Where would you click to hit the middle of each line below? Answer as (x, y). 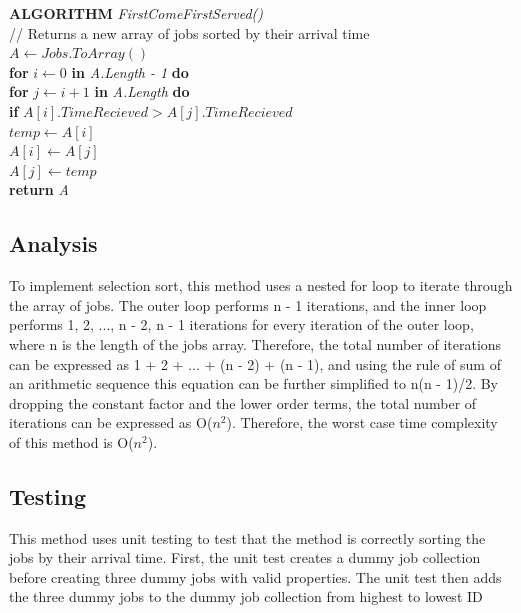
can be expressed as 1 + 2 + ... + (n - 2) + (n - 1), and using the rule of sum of (255, 363)
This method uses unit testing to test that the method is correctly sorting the (247, 537)
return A (39, 189)
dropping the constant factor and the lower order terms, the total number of (243, 402)
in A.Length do (142, 91)
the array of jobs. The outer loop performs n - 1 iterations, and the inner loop (248, 304)
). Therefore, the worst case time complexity (362, 422)
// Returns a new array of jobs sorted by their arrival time (189, 32)
